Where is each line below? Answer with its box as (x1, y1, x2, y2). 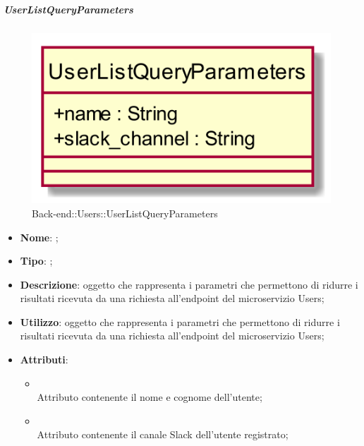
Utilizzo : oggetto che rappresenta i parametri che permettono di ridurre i (20, 314, 340, 329)
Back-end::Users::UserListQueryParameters (32, 205, 218, 220)
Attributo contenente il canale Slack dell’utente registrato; (37, 427, 289, 442)
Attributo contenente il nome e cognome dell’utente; (37, 390, 262, 404)
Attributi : (20, 352, 68, 367)
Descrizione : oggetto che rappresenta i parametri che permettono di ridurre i (20, 277, 358, 291)
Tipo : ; (20, 253, 53, 268)
